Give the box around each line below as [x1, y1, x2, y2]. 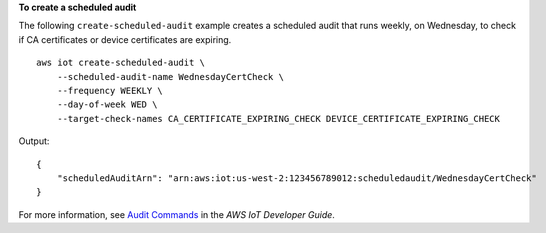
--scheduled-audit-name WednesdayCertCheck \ [56, 71, 285, 82]
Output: [18, 135, 50, 147]
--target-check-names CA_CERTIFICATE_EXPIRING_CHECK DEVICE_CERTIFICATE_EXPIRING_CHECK [56, 113, 500, 124]
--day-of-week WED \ [56, 99, 158, 110]
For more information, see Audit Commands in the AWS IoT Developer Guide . [18, 208, 335, 220]
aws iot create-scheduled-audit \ [36, 57, 205, 69]
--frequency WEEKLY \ [56, 85, 164, 96]
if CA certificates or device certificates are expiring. [18, 33, 232, 45]
